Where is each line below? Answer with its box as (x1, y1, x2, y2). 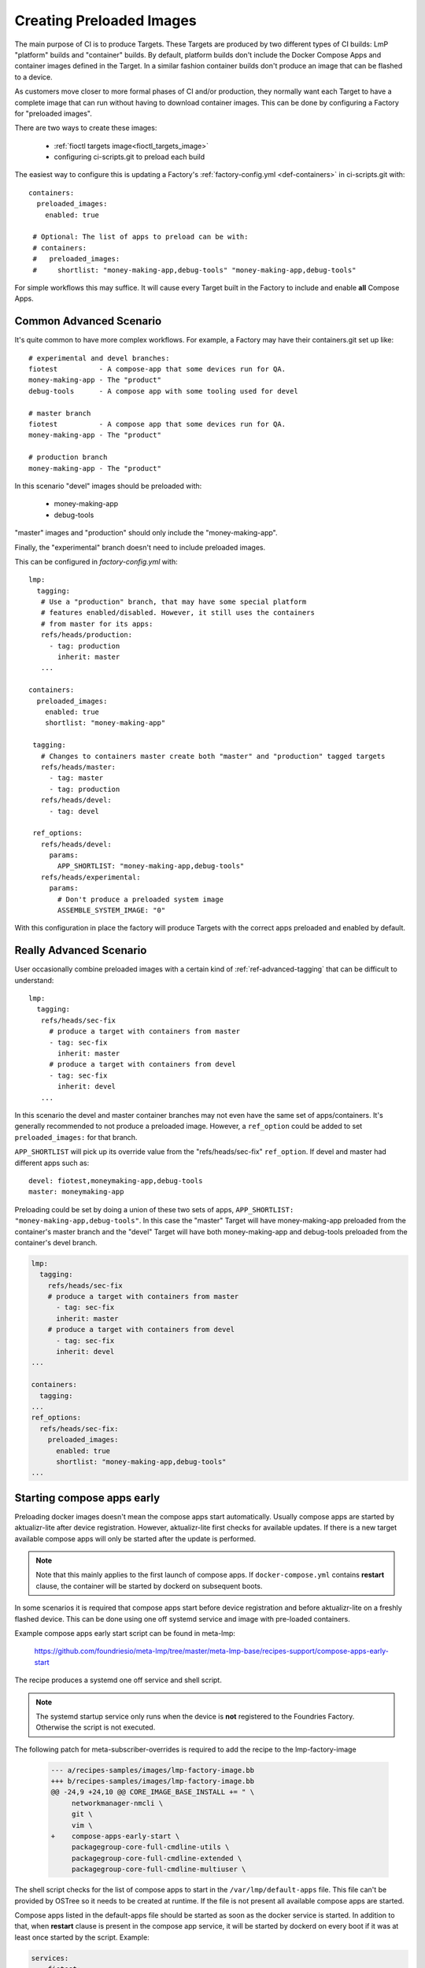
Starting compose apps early (14, 1491, 161, 1504)
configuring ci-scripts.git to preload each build (54, 152, 205, 161)
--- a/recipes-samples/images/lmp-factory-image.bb (50, 1766, 255, 1774)
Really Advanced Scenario (14, 944, 147, 957)
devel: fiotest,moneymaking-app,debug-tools (28, 1176, 204, 1185)
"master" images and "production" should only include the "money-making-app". (14, 528, 279, 538)
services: (31, 1953, 69, 1962)
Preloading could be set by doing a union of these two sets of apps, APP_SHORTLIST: (14, 1204, 294, 1214)
